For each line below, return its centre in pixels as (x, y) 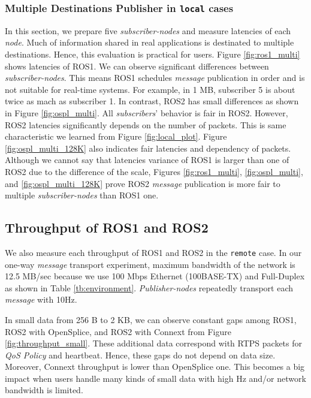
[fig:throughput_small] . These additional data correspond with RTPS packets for (153, 343)
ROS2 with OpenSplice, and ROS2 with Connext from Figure (118, 331)
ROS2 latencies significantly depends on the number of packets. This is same (146, 124)
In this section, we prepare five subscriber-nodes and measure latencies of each (148, 30)
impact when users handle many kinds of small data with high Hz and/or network (155, 378)
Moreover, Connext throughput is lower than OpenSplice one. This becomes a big (155, 367)
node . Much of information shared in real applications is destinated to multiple (150, 42)
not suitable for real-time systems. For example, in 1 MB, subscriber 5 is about (150, 89)
